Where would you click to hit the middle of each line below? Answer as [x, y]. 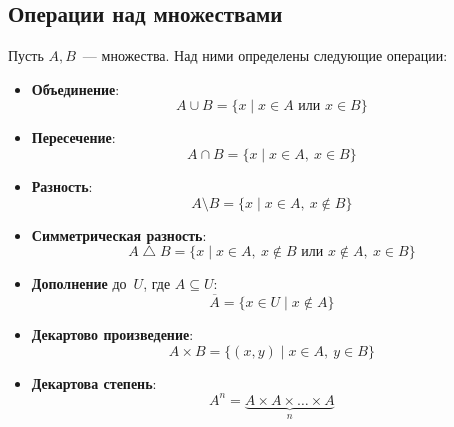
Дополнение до [79, 283]
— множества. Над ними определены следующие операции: [265, 55]
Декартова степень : [94, 382]
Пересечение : [73, 137]
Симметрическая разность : [119, 234]
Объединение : [75, 88]
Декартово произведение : [112, 333]
